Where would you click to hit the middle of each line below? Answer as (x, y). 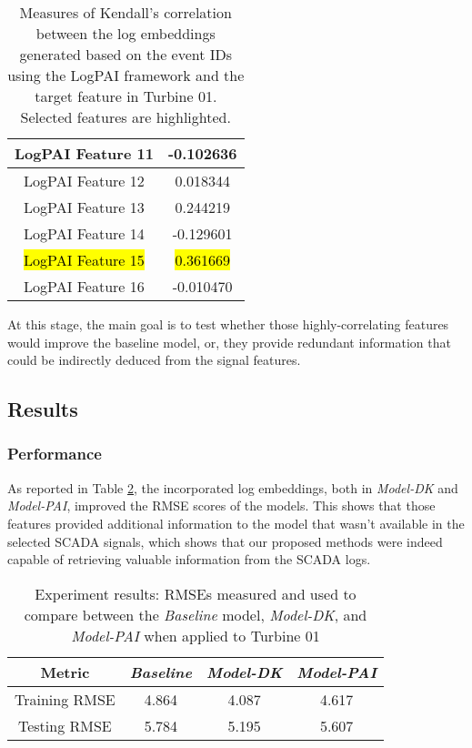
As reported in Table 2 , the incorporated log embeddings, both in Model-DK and (233, 487)
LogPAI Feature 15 (84, 260)
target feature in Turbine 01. (126, 96)
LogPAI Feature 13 (84, 207)
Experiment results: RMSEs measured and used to (196, 593)
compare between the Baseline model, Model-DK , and (196, 614)
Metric (65, 672)
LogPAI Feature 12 (84, 181)
